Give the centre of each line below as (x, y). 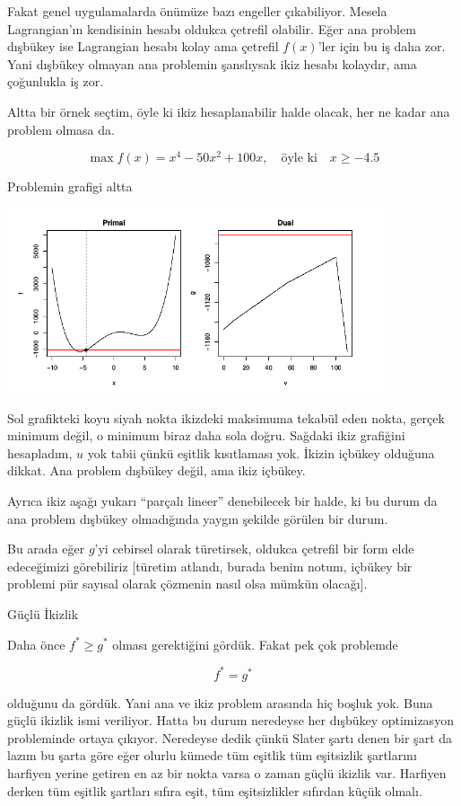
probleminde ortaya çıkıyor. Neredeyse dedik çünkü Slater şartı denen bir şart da (230, 737)
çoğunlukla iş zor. (56, 81)
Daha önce (36, 644)
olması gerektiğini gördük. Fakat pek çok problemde (255, 644)
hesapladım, (40, 452)
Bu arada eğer (46, 549)
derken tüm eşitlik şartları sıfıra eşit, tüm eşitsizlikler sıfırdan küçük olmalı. (215, 790)
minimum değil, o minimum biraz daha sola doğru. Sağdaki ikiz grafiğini (206, 435)
